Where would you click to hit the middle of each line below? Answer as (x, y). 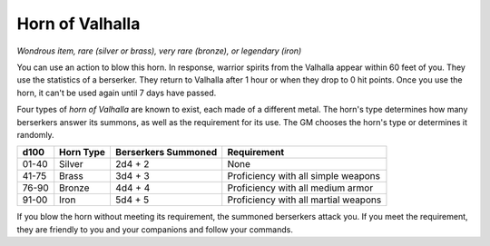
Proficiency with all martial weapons (304, 200)
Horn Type (83, 153)
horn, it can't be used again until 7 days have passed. (117, 93)
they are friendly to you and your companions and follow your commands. (155, 229)
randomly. (35, 134)
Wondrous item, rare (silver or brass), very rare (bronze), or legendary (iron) (159, 51)
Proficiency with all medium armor (300, 188)
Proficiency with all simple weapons (304, 176)
